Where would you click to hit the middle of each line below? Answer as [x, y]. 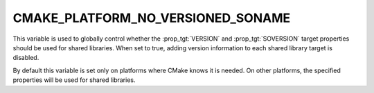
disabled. [26, 58]
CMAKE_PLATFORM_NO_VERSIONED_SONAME [152, 18]
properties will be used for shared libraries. [74, 80]
